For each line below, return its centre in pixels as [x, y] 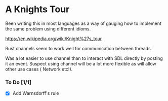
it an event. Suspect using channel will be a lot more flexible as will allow [81, 63]
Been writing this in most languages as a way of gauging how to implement [83, 23]
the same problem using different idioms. [48, 28]
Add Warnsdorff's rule [36, 93]
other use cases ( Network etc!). [39, 69]
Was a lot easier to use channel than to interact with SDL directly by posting [84, 58]
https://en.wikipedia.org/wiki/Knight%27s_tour [54, 39]
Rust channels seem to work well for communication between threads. [79, 48]
